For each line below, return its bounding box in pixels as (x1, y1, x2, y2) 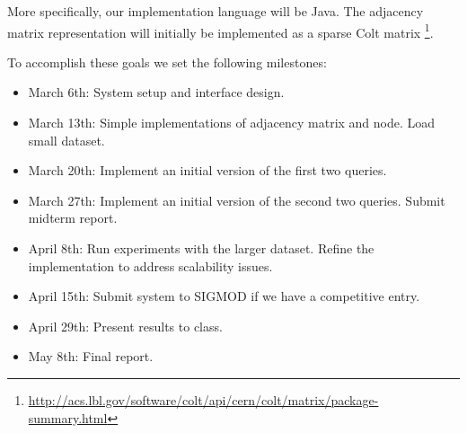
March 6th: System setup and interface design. (28, 83, 285, 102)
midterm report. (28, 208, 118, 227)
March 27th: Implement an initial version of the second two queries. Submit (28, 190, 445, 209)
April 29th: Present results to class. (28, 316, 223, 335)
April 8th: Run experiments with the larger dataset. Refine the (28, 239, 374, 257)
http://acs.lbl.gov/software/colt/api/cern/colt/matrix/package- (28, 390, 379, 409)
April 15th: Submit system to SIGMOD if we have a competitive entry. (28, 287, 420, 305)
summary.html (28, 408, 108, 427)
